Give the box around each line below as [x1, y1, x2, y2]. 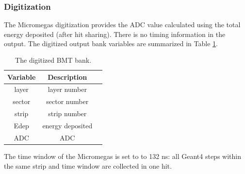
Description [48, 71, 87, 82]
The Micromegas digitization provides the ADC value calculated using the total [4, 19, 241, 30]
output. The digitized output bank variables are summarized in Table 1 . [4, 38, 218, 49]
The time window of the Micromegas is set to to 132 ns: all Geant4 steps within [4, 151, 241, 161]
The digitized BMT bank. [15, 55, 92, 65]
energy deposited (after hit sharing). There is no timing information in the [4, 29, 226, 39]
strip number [48, 108, 87, 119]
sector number [46, 96, 89, 106]
